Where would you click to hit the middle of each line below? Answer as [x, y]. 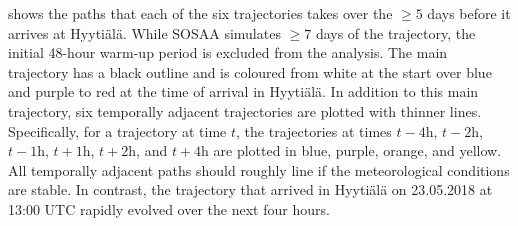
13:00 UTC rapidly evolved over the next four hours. [169, 208]
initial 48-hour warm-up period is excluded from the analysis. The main [228, 52]
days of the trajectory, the [395, 32]
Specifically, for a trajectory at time [117, 130]
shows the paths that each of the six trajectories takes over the [200, 13]
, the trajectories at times [314, 130]
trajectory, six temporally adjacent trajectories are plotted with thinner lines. [245, 110]
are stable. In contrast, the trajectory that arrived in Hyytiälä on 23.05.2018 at [250, 189]
